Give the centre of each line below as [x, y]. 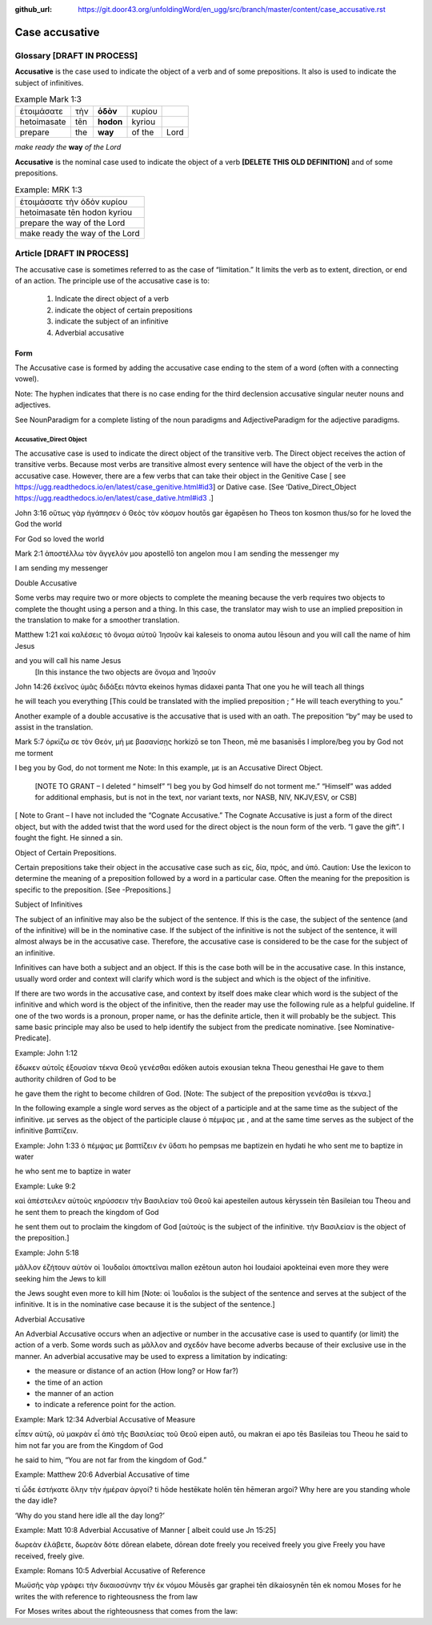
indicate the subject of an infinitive [112, 321]
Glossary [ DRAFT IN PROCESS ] [76, 55]
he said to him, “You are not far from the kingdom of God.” [111, 1460]
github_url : [33, 9]
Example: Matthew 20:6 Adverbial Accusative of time [102, 1474]
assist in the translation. [54, 727]
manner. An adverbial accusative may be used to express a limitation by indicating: [151, 1356]
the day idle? [36, 1501]
